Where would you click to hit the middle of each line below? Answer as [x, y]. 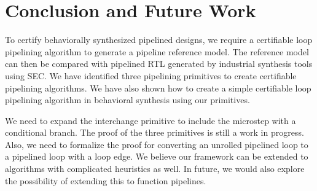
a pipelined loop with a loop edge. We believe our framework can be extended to [157, 156]
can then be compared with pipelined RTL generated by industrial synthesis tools [159, 64]
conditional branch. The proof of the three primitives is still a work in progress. [155, 132]
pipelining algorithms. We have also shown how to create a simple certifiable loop [158, 88]
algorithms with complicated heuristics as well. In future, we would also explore [155, 169]
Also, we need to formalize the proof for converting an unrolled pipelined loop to [157, 144]
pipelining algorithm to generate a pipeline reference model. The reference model [157, 51]
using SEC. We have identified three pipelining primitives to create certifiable [151, 75]
